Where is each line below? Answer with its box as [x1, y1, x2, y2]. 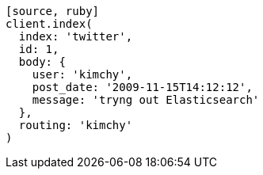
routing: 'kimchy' [18, 119, 133, 131]
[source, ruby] [6, 5, 100, 17]
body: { [18, 55, 66, 68]
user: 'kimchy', [32, 68, 133, 81]
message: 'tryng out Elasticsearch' [32, 93, 260, 106]
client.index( [6, 17, 93, 30]
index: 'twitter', [18, 30, 133, 43]
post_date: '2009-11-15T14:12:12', [32, 81, 253, 93]
